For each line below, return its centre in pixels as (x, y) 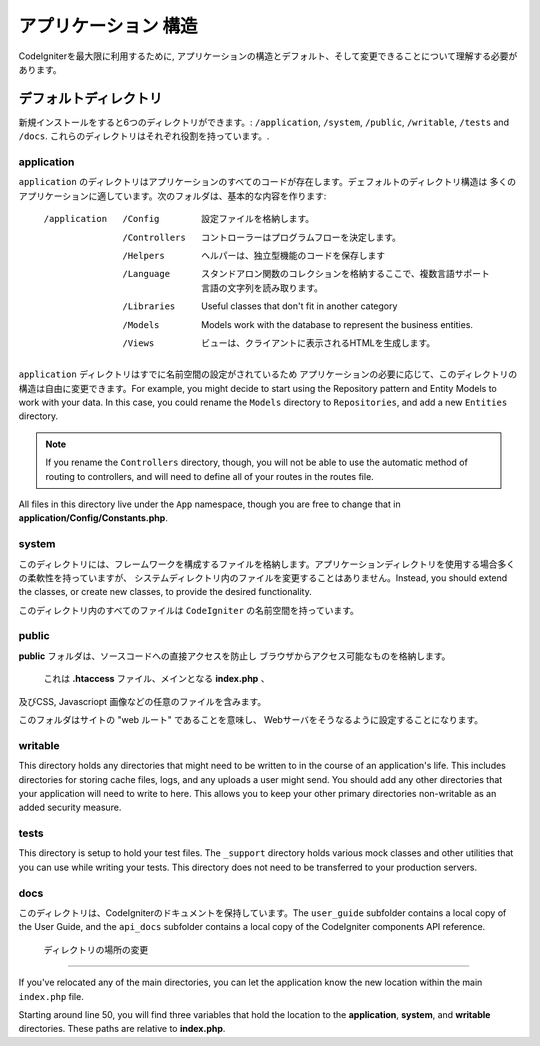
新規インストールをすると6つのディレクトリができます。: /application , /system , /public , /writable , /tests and (264, 122)
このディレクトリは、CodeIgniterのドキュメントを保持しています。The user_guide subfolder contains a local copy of (262, 913)
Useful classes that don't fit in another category (299, 306)
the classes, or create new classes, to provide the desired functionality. (165, 592)
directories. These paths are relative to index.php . (122, 1029)
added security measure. (70, 807)
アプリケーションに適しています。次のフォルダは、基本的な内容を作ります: (172, 196)
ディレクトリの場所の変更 (96, 949)
